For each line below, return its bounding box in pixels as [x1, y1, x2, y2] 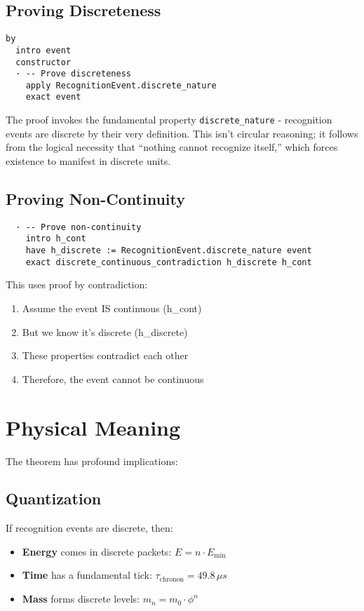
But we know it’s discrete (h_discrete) [22, 324, 188, 339]
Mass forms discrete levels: [22, 591, 140, 606]
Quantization [6, 488, 102, 509]
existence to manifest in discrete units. [6, 153, 171, 168]
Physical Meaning [6, 412, 181, 441]
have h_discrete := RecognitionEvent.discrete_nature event [25, 246, 312, 256]
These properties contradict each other [22, 348, 189, 363]
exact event [25, 92, 81, 102]
